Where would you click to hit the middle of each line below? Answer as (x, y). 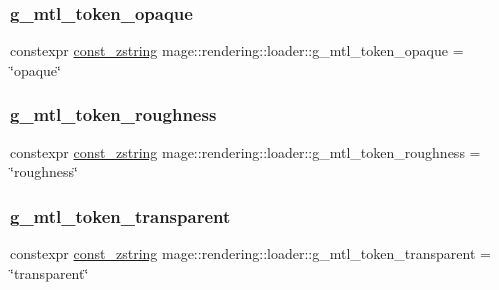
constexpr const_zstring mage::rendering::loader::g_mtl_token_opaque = (237, 50)
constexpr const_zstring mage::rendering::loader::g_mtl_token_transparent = (250, 253)
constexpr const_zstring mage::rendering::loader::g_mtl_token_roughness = (245, 151)
